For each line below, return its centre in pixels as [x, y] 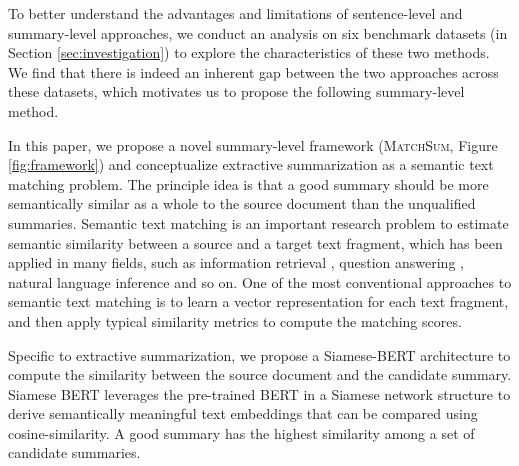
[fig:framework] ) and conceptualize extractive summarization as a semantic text [251, 164]
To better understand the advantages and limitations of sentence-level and [235, 13]
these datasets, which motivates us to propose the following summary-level [236, 91]
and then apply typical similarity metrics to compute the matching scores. [235, 320]
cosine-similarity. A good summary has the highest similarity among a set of [241, 432]
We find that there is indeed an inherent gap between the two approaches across [253, 71]
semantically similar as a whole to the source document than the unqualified [242, 203]
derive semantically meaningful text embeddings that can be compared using [243, 413]
